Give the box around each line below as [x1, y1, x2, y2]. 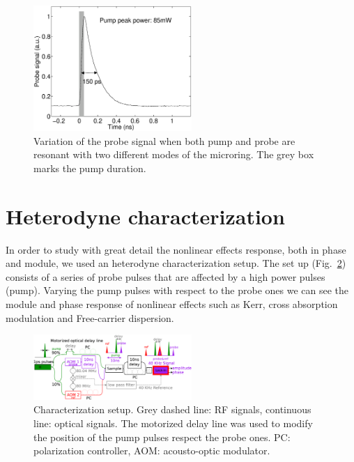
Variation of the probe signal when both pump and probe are [33, 133, 295, 148]
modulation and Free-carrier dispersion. [6, 310, 174, 325]
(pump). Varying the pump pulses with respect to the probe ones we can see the [6, 283, 349, 298]
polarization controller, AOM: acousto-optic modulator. [33, 443, 270, 458]
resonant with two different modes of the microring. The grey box [33, 147, 314, 162]
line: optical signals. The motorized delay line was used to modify [33, 415, 313, 430]
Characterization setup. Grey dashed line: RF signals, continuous [33, 402, 311, 417]
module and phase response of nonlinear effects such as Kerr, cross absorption [6, 296, 338, 311]
